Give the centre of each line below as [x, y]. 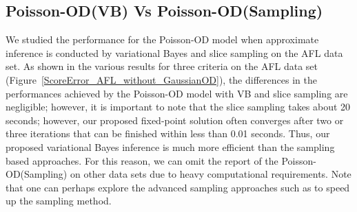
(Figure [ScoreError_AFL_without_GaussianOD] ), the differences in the [161, 79]
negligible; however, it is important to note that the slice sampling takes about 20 [178, 107]
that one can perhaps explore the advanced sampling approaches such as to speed [178, 187]
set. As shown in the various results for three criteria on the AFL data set [162, 66]
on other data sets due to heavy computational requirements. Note [211, 174]
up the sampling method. [59, 201]
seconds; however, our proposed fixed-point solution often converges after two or [175, 120]
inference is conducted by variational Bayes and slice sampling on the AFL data [174, 52]
